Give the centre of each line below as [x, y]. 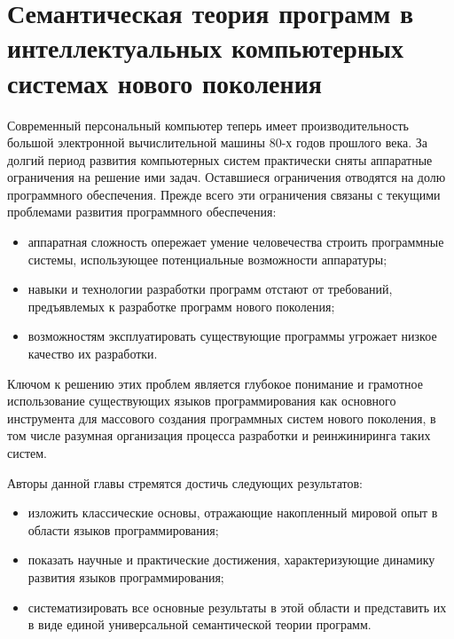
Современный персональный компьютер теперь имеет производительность [208, 125]
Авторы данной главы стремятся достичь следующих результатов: [185, 482]
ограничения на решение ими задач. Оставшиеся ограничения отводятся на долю [227, 177]
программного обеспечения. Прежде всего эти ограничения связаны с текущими [224, 194]
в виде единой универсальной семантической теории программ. [200, 624]
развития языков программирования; [126, 576]
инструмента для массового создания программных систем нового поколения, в [222, 418]
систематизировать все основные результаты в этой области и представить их [237, 607]
